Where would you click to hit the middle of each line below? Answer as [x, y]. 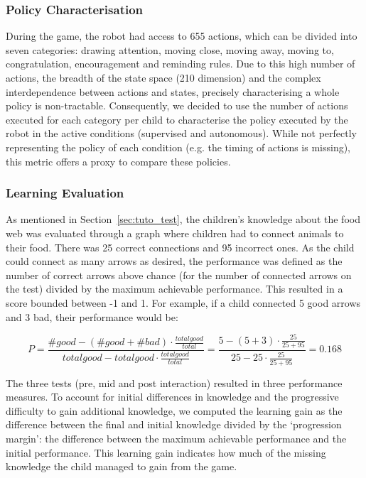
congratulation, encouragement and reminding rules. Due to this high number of [181, 64]
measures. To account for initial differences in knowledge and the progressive [172, 397]
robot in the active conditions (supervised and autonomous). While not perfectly [181, 133]
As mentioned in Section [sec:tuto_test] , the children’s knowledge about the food [183, 219]
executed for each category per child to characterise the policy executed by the [177, 119]
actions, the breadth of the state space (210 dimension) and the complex [163, 77]
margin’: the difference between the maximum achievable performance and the [176, 439]
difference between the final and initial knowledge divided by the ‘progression [174, 424]
